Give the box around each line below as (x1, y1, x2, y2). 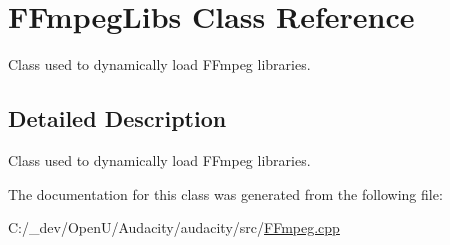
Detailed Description (8, 103, 227, 134)
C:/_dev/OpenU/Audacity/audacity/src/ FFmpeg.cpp (8, 217, 340, 238)
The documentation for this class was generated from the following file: (8, 183, 443, 204)
